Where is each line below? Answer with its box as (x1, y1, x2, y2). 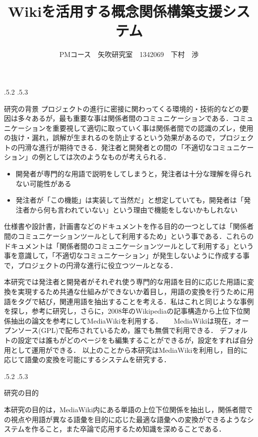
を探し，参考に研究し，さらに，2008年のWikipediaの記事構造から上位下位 (4, 306, 243, 316)
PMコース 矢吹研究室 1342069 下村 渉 (59, 49, 199, 59)
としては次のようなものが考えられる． (45, 152, 171, 162)
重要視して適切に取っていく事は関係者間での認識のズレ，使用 (52, 122, 254, 133)
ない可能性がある (15, 178, 71, 188)
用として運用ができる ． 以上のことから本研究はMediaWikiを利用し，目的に (4, 344, 248, 355)
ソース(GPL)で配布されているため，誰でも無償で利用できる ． (17, 325, 218, 335)
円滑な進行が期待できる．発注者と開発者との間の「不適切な (17, 142, 212, 152)
